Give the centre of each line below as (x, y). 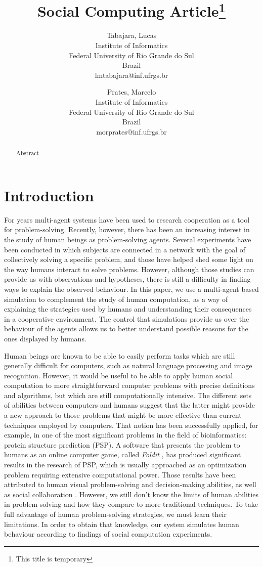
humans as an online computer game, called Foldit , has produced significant (123, 454)
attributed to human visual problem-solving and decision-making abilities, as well (130, 484)
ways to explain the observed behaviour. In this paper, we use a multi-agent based (131, 289)
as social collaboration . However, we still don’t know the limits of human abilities (131, 494)
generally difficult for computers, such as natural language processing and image (128, 365)
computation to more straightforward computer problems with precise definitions (129, 385)
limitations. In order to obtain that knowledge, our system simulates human (122, 524)
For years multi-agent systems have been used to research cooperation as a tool (127, 219)
